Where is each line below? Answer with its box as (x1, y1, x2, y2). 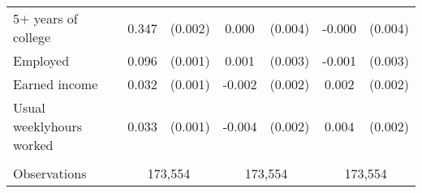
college (13, 28, 51, 46)
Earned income (13, 75, 98, 93)
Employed (13, 51, 70, 70)
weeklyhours (13, 117, 83, 135)
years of (33, 9, 78, 28)
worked (13, 135, 54, 154)
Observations (13, 164, 87, 182)
